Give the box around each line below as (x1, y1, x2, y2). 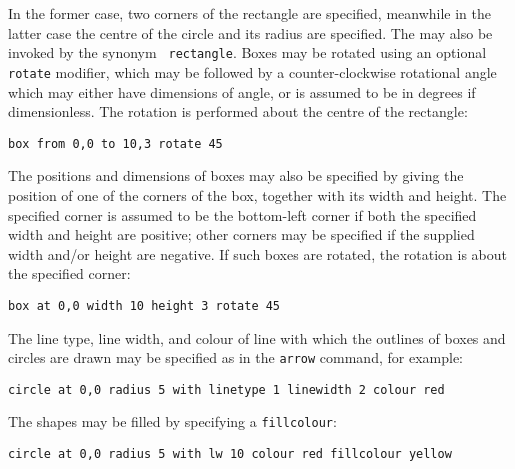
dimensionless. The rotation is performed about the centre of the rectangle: (8, 101, 468, 122)
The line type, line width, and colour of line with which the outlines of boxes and (8, 327, 506, 348)
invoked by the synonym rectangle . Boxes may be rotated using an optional (8, 42, 487, 63)
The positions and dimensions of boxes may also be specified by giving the (8, 165, 464, 186)
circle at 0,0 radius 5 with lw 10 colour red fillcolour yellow (8, 447, 452, 462)
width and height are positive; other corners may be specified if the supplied (8, 224, 475, 245)
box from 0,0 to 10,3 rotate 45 (8, 136, 223, 151)
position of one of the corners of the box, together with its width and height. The (8, 184, 507, 205)
